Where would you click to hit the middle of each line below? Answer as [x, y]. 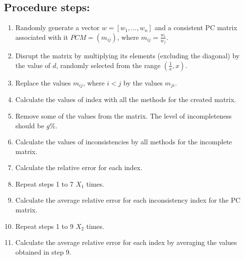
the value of [33, 65]
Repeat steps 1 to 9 [44, 226]
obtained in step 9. [43, 251]
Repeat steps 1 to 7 [44, 183]
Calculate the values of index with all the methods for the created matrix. [126, 99]
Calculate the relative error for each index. [79, 167]
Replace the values [43, 82]
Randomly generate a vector [57, 27]
